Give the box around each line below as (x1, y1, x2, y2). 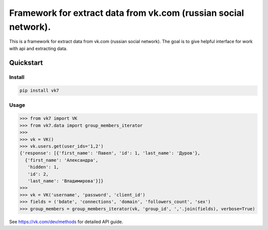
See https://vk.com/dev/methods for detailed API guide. (9, 219, 124, 225)
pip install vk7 (19, 88, 60, 94)
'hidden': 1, (27, 164, 60, 170)
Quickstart (9, 58, 43, 67)
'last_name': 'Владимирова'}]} (27, 178, 104, 183)
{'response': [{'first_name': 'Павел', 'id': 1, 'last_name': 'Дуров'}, (19, 150, 201, 156)
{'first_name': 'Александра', (25, 157, 99, 163)
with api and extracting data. (9, 45, 68, 52)
